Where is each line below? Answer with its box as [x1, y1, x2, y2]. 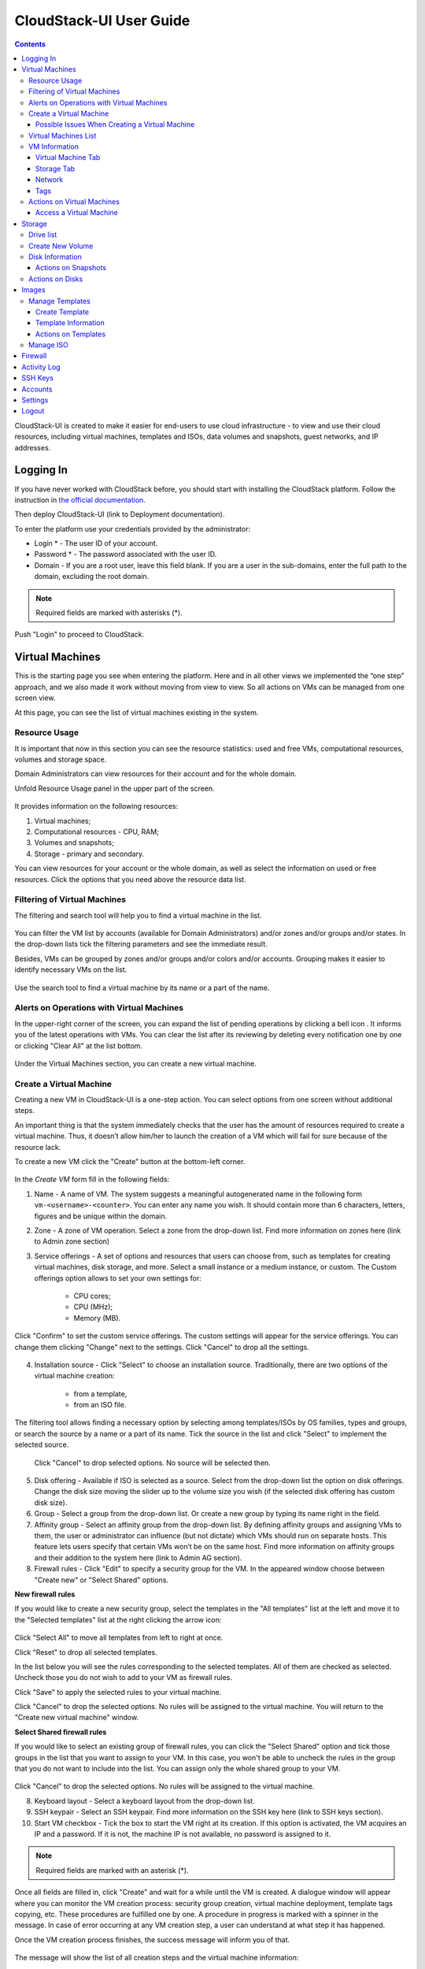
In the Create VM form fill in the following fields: [14, 1174, 170, 1185]
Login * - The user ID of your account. [34, 539, 158, 548]
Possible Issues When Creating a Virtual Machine [35, 120, 195, 129]
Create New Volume [28, 241, 94, 250]
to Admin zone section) [34, 1237, 110, 1246]
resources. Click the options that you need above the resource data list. [14, 874, 247, 884]
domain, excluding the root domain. [34, 572, 150, 581]
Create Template [35, 307, 90, 317]
